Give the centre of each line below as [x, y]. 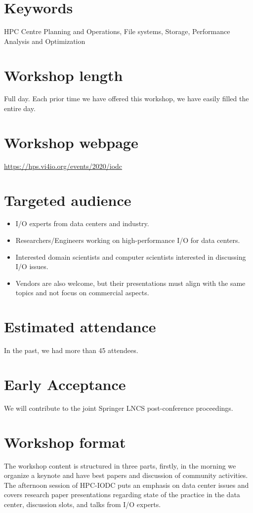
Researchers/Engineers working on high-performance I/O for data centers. [128, 240]
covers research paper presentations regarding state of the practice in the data [122, 494]
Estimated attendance [80, 327]
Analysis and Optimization [45, 41]
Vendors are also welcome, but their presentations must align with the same [130, 283]
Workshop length [63, 75]
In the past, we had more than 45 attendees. [71, 350]
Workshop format [65, 442]
